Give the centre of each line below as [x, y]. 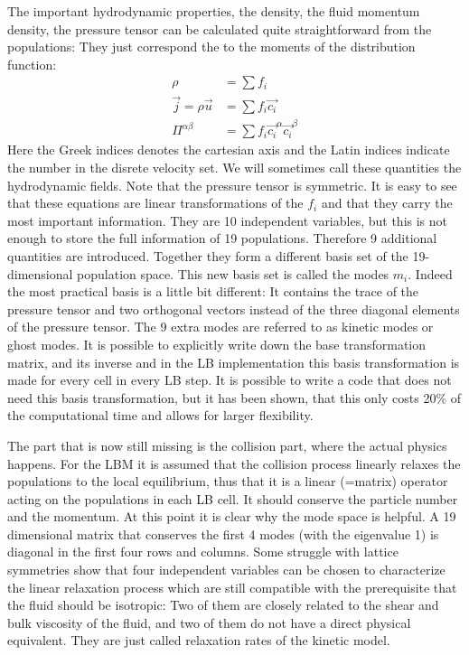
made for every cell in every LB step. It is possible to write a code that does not [230, 380]
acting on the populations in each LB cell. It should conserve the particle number [233, 498]
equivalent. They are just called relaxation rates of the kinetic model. [199, 640]
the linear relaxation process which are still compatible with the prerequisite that [232, 587]
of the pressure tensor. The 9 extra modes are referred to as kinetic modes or [220, 327]
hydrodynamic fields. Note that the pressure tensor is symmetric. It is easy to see [232, 185]
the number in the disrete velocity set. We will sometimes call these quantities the [234, 167]
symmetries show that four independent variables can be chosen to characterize [226, 570]
